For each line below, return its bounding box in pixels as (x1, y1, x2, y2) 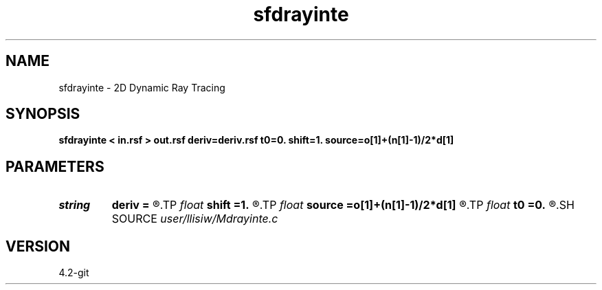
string (58, 198, 91, 212)
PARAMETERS (5, 157, 104, 175)
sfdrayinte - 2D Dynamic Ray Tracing (58, 81, 225, 93)
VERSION (5, 237, 71, 255)
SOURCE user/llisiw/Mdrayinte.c (111, 212, 278, 226)
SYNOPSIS (5, 105, 80, 123)
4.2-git (58, 267, 89, 279)
